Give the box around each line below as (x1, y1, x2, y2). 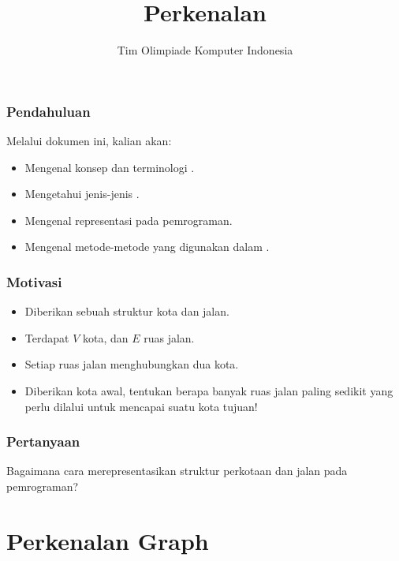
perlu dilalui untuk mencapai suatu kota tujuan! (24, 398, 258, 414)
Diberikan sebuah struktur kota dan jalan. (24, 303, 229, 320)
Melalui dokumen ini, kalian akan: (6, 133, 172, 149)
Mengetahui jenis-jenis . (24, 185, 140, 202)
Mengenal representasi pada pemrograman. (24, 211, 233, 228)
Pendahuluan (6, 101, 91, 121)
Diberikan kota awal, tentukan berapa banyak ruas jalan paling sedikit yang (24, 382, 393, 398)
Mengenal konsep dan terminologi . (24, 159, 195, 175)
